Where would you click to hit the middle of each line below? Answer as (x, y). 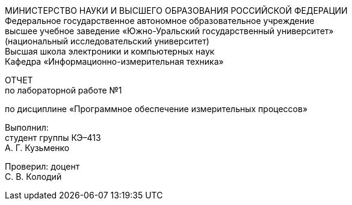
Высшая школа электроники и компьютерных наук (110, 51)
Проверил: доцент (42, 166)
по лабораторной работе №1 (63, 90)
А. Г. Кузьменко (37, 148)
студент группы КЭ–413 (53, 138)
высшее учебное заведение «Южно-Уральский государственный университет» (169, 31)
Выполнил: (27, 127)
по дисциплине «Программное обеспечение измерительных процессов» (156, 109)
